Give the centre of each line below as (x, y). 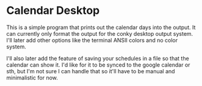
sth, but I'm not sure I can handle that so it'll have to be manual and (91, 71)
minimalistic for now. (32, 78)
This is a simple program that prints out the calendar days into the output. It (101, 27)
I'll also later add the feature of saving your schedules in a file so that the (98, 58)
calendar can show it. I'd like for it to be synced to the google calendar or (98, 65)
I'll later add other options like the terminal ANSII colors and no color (92, 40)
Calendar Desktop (53, 11)
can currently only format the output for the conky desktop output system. (100, 33)
